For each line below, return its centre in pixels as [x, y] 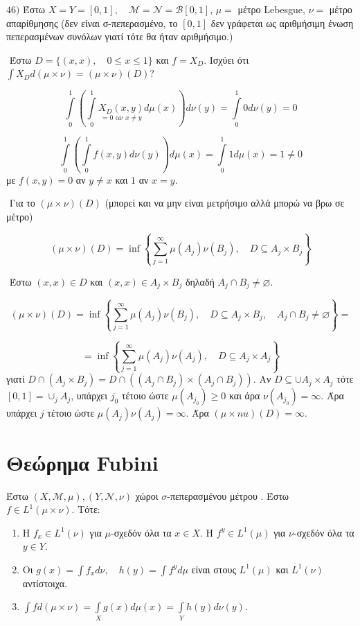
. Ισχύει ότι [226, 59]
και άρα [244, 395]
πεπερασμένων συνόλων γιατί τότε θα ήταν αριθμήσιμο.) [120, 36]
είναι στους [214, 569]
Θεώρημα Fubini [82, 462]
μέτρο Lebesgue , [271, 9]
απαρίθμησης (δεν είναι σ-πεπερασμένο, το [92, 23]
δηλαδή [200, 281]
